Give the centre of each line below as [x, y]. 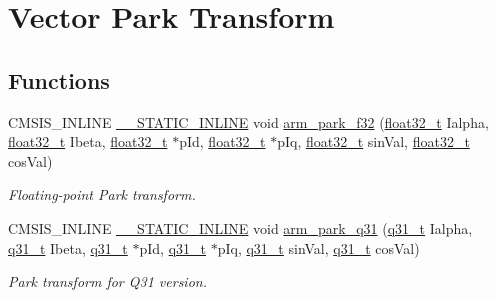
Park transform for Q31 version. [107, 281]
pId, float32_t [222, 141]
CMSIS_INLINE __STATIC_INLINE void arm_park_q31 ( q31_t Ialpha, [240, 227]
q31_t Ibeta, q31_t [68, 247]
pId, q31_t [172, 247]
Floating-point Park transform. [102, 194]
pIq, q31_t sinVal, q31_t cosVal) [318, 247]
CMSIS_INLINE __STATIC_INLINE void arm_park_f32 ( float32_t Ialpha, [248, 121]
